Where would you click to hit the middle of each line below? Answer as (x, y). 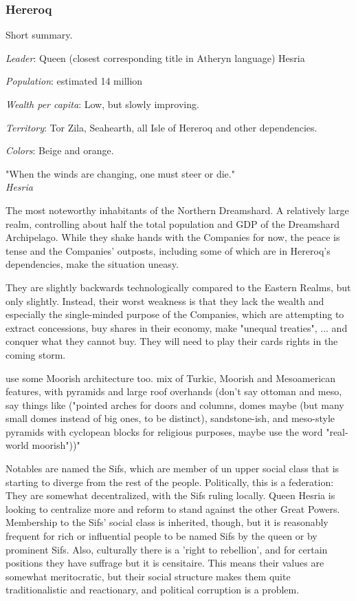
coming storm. (36, 354)
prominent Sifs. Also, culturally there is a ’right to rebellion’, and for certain (167, 549)
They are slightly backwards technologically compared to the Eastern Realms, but (178, 287)
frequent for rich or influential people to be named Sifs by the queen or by (162, 536)
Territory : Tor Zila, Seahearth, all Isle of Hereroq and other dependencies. (162, 127)
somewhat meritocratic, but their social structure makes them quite (148, 576)
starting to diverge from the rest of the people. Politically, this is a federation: (170, 482)
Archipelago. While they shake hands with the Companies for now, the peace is (173, 237)
